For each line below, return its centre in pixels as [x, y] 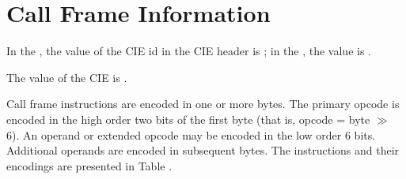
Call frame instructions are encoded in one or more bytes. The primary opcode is [203, 104]
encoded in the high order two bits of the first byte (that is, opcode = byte [188, 119]
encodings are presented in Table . [89, 165]
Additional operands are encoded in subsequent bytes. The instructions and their [203, 150]
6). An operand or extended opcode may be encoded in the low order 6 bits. [191, 134]
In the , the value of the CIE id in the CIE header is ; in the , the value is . [189, 51]
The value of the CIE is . [67, 77]
